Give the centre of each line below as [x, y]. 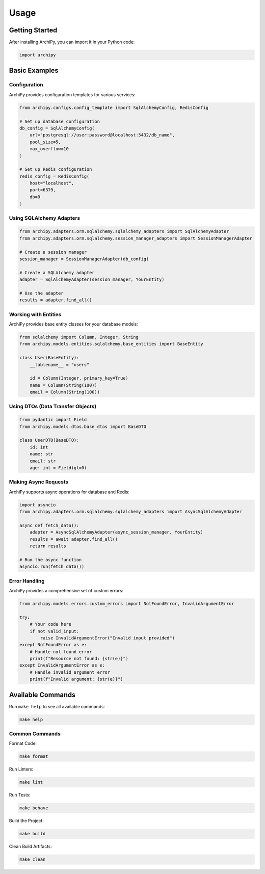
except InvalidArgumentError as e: [62, 665]
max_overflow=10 [49, 149]
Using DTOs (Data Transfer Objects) [53, 406]
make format [34, 756]
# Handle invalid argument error [70, 672]
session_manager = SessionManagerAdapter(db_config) [84, 259]
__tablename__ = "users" [60, 365]
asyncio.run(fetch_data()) [52, 567]
